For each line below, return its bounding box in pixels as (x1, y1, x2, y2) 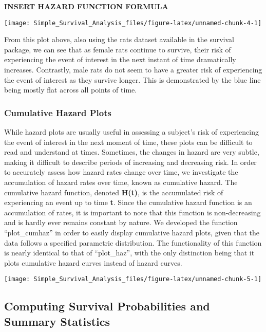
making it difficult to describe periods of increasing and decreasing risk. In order (4, 156, 257, 167)
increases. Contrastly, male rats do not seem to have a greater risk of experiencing (4, 64, 262, 75)
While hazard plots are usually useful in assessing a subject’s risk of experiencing (4, 126, 259, 137)
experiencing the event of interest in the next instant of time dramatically (4, 54, 236, 65)
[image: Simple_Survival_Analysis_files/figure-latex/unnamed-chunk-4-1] (4, 19, 262, 27)
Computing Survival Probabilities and (4, 298, 210, 314)
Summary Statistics (4, 313, 110, 329)
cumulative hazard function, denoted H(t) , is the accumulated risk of (4, 187, 223, 197)
